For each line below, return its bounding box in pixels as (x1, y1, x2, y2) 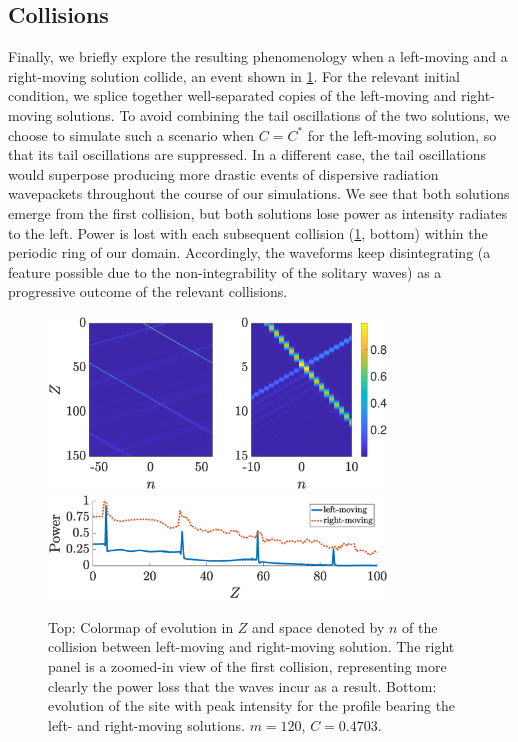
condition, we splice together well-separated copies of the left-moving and (8, 85, 457, 106)
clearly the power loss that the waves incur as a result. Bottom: (48, 675, 437, 696)
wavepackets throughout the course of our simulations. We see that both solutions (8, 183, 510, 204)
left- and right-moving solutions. (48, 714, 245, 735)
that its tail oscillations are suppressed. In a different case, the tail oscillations (8, 144, 486, 165)
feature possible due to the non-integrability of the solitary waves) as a (8, 261, 442, 282)
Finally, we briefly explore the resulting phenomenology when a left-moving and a (8, 46, 508, 67)
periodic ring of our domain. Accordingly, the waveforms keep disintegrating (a (8, 242, 491, 263)
